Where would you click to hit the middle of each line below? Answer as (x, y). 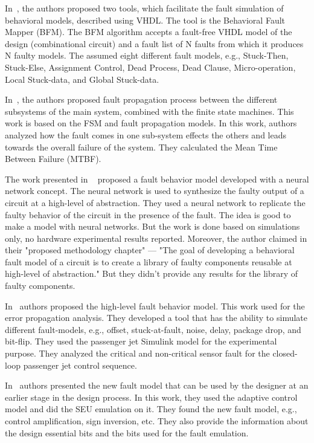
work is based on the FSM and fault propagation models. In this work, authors (151, 123)
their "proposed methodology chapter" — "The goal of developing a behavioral (150, 250)
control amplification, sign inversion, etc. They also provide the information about (157, 421)
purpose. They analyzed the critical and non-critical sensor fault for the (137, 353)
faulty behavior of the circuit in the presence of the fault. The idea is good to (148, 214)
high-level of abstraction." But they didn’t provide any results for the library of (152, 273)
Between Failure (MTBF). (53, 159)
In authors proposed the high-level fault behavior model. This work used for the (155, 306)
